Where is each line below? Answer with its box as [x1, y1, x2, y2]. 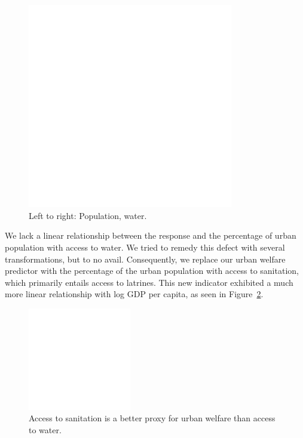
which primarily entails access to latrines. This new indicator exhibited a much [5, 276, 293, 288]
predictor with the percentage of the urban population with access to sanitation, [5, 264, 299, 277]
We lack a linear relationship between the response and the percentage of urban [5, 229, 296, 242]
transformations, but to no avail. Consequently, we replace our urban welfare [5, 252, 286, 265]
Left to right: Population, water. [29, 209, 147, 221]
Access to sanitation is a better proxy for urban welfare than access [29, 412, 276, 424]
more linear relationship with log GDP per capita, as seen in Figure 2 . [5, 288, 264, 300]
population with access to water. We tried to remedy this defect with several [5, 240, 285, 253]
